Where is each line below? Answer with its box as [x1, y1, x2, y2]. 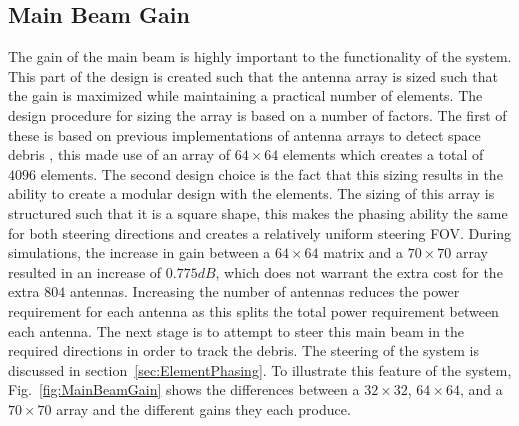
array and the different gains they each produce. [56, 398, 351, 419]
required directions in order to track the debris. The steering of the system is [8, 340, 479, 361]
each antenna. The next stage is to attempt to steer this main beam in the [8, 320, 465, 341]
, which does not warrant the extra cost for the [215, 261, 503, 282]
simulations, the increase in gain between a [8, 242, 271, 263]
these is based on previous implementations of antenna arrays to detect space [8, 124, 481, 145]
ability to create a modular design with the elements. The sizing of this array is [8, 183, 495, 204]
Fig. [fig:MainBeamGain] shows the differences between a [8, 379, 360, 400]
